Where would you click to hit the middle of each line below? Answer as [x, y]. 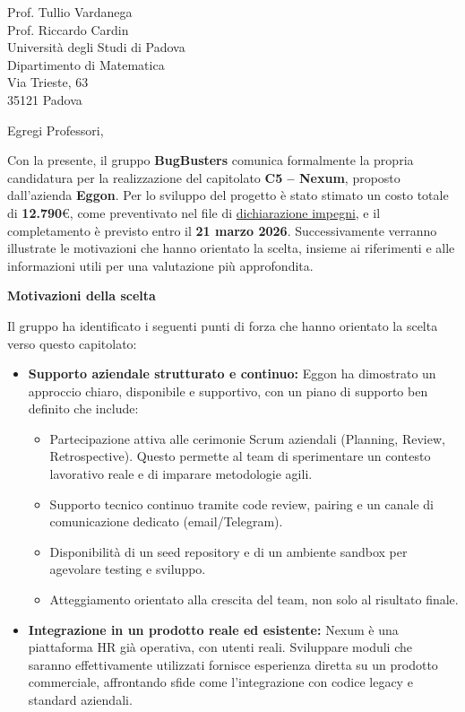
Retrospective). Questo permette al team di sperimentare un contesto [240, 456]
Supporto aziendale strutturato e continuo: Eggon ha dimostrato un [232, 373]
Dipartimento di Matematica [86, 64]
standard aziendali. [80, 699]
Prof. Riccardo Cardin [68, 29]
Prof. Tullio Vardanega [70, 12]
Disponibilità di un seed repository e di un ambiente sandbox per [228, 551]
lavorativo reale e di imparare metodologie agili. [181, 474]
